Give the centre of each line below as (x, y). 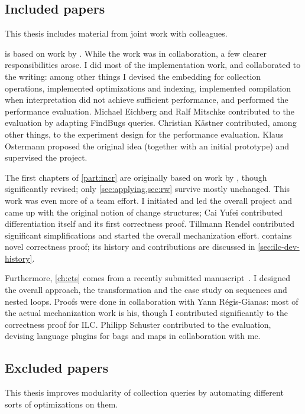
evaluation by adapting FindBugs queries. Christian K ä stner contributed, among (151, 123)
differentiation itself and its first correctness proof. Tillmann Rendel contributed (150, 224)
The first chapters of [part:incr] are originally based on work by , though (136, 177)
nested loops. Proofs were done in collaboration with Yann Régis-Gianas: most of (152, 301)
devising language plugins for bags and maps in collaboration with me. (133, 336)
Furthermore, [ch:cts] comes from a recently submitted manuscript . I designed (148, 278)
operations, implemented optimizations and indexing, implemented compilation (148, 88)
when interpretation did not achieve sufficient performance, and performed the (147, 100)
